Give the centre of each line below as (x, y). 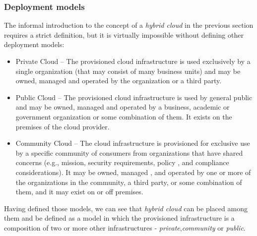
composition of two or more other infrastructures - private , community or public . (125, 227)
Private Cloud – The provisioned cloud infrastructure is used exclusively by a (133, 61)
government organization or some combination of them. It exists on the (124, 116)
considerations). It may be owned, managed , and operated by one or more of (133, 172)
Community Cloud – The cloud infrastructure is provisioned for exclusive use (133, 143)
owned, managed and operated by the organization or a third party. (119, 81)
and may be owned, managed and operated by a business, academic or (123, 107)
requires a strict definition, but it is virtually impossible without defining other (124, 34)
